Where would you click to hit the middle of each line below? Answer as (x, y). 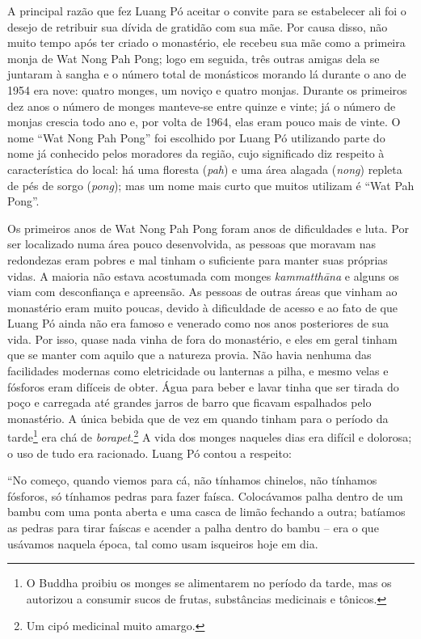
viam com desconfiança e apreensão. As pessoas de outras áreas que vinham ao (202, 292)
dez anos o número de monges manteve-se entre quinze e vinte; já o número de (202, 106)
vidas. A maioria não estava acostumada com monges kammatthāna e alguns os (203, 275)
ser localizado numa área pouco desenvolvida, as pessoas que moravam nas (192, 244)
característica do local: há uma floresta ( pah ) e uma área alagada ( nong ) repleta (205, 169)
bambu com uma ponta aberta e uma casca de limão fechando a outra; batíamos (206, 512)
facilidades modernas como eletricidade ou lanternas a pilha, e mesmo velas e (198, 371)
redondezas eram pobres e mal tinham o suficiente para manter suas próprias (198, 259)
